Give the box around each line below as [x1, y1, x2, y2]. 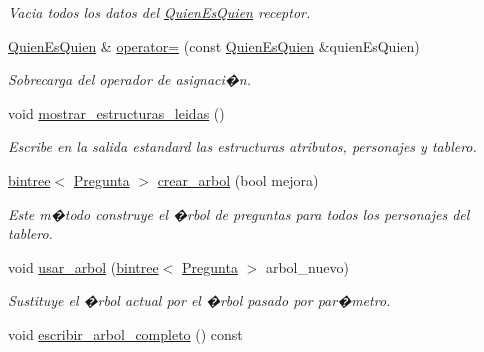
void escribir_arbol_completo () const [8, 323, 243, 344]
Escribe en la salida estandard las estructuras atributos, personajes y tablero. [8, 136, 477, 157]
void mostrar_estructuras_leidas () [8, 102, 225, 123]
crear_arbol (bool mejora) [157, 169, 319, 190]
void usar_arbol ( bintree [8, 256, 159, 277]
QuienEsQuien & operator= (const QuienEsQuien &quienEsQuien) [8, 35, 420, 56]
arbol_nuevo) [265, 256, 349, 277]
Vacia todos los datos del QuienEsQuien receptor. [8, 2, 311, 22]
